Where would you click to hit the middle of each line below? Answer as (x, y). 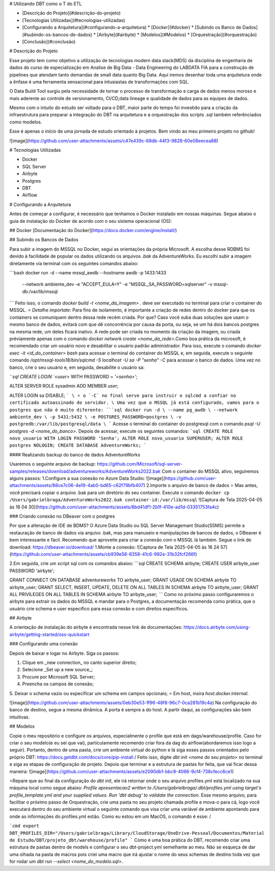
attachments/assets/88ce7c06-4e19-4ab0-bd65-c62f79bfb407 (76, 485)
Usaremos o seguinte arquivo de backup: (53, 464)
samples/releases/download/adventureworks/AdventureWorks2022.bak (85, 471)
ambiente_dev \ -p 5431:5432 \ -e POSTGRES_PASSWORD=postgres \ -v (95, 417)
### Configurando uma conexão (44, 644)
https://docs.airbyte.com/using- (217, 627)
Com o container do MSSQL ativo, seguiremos (210, 471)
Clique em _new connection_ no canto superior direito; (79, 662)
